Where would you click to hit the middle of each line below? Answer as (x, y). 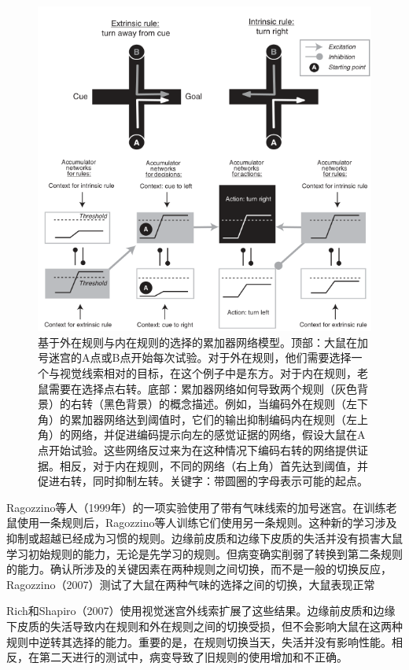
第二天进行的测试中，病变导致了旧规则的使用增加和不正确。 (193, 657)
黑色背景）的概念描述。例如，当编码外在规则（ (225, 404)
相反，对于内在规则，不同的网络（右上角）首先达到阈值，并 (214, 465)
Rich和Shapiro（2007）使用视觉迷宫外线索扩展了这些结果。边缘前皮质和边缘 (201, 611)
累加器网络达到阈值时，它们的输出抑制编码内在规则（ (208, 419)
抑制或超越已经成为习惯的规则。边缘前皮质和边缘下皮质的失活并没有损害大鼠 (204, 537)
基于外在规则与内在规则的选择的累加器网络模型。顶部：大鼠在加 (203, 342)
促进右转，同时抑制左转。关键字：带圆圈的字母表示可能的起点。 (203, 481)
